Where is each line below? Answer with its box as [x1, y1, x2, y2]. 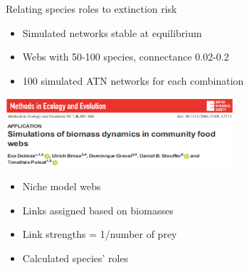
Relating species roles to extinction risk [6, 1, 177, 16]
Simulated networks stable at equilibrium [22, 25, 202, 40]
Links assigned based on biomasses [22, 202, 174, 217]
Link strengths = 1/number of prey [22, 227, 177, 242]
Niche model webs [22, 178, 101, 193]
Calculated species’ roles [22, 250, 129, 265]
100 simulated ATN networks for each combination [22, 73, 244, 88]
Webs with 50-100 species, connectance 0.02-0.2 [22, 49, 229, 64]
